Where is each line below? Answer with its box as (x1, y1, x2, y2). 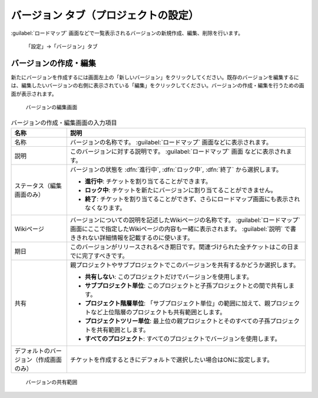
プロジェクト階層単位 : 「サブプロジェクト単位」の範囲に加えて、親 (84, 299, 271, 307)
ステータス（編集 (14, 182, 62, 190)
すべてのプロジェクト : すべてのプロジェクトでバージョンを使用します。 (84, 334, 281, 343)
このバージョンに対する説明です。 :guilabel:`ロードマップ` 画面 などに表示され (69, 147, 286, 156)
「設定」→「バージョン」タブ (25, 42, 98, 50)
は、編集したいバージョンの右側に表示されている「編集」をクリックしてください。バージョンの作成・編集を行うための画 (11, 82, 304, 89)
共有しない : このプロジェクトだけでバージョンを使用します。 (84, 272, 253, 281)
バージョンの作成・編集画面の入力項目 (11, 119, 117, 127)
